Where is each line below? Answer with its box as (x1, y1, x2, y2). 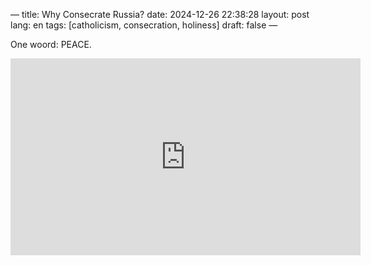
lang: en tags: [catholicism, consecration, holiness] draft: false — (10, 19, 278, 31)
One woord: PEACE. (10, 39, 92, 50)
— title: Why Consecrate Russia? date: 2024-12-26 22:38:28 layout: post (10, 9, 310, 20)
